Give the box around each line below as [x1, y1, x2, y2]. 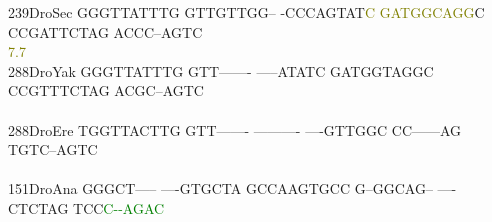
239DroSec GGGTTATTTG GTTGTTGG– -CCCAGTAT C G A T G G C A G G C [8, 2, 485, 22]
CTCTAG [8, 197, 69, 218]
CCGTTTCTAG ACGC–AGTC [8, 80, 204, 101]
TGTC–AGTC [8, 139, 98, 160]
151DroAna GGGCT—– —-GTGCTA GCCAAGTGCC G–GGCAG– [8, 178, 433, 199]
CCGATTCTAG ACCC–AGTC [8, 21, 203, 42]
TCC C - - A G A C [73, 197, 165, 218]
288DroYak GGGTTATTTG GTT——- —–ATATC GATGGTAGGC [8, 60, 434, 81]
